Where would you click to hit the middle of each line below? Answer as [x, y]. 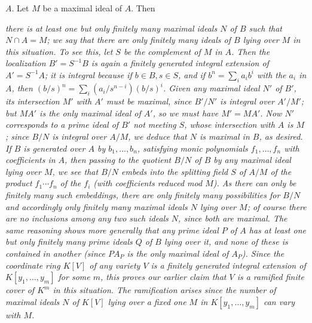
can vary [279, 301]
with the [271, 74]
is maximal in [224, 136]
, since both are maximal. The [233, 218]
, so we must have [186, 113]
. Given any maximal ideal [211, 88]
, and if [192, 74]
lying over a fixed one [147, 301]
